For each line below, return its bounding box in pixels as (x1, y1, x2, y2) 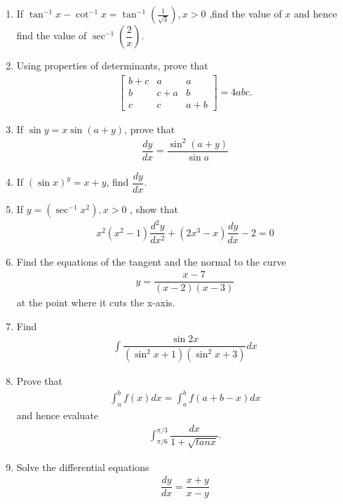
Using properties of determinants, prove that (16, 58, 208, 72)
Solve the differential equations (16, 459, 149, 474)
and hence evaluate (16, 408, 99, 423)
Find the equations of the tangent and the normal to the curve (16, 254, 286, 268)
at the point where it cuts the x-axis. (16, 295, 175, 310)
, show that (130, 201, 178, 216)
